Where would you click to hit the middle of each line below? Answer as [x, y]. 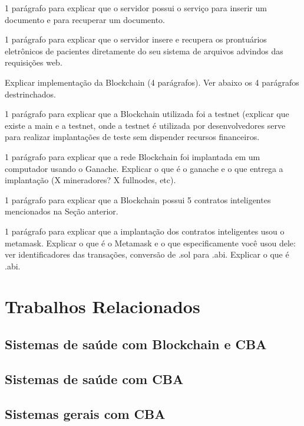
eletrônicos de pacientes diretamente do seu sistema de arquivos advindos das [144, 51]
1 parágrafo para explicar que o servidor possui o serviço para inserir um [136, 8]
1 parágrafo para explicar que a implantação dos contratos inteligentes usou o [145, 231]
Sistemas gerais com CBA [85, 413]
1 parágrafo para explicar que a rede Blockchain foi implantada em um [133, 156]
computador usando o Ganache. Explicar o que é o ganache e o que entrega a [144, 168]
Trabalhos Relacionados [103, 306]
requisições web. [34, 62]
